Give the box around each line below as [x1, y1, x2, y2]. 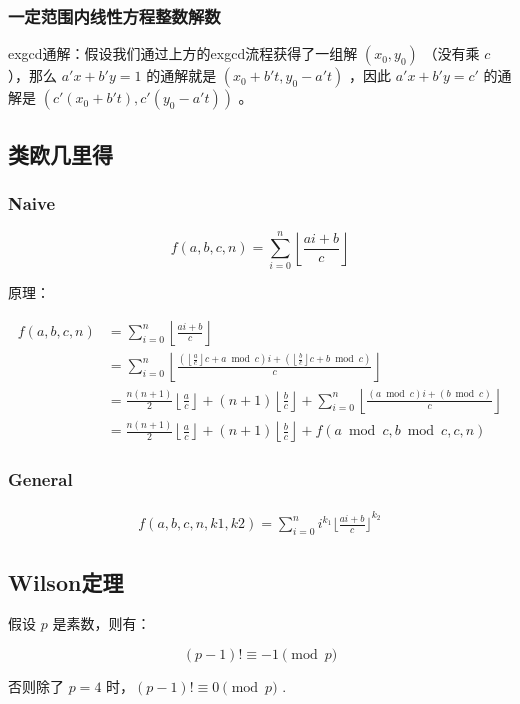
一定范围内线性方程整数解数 [8, 3, 221, 28]
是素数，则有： [52, 613, 151, 634]
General [8, 467, 73, 492]
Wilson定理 [8, 566, 124, 597]
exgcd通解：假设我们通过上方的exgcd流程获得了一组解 [8, 43, 358, 64]
